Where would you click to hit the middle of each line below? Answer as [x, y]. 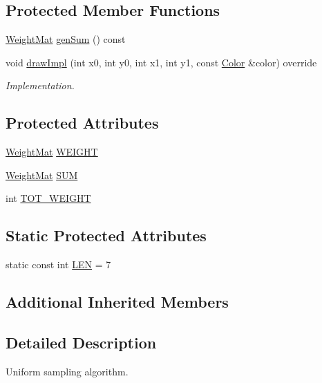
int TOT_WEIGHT [48, 198]
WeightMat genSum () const [66, 39]
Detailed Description [81, 342]
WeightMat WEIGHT [52, 152]
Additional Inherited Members [117, 302]
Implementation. [40, 85]
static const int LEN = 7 [58, 264]
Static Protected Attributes [106, 235]
